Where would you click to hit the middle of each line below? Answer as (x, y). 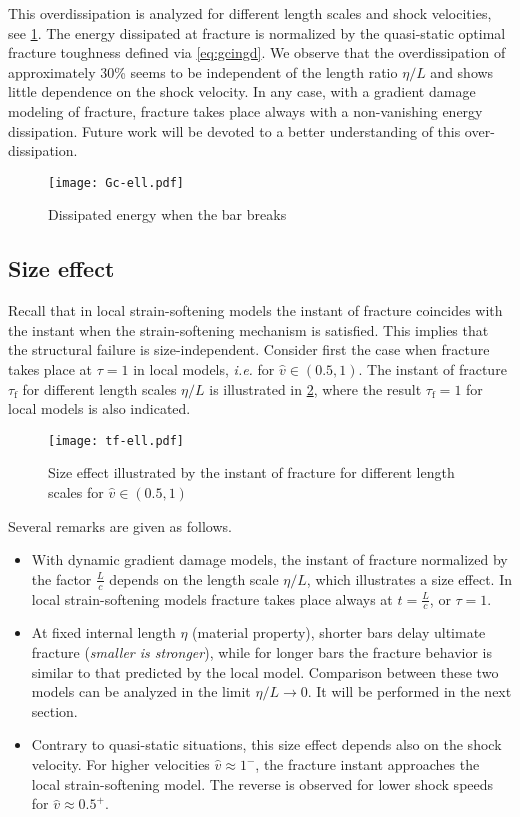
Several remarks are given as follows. (120, 525)
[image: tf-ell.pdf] (116, 440)
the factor (61, 578)
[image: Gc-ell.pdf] (116, 182)
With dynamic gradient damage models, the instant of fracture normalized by (269, 559)
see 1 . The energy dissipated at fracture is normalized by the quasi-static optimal (257, 32)
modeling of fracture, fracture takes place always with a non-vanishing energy (245, 110)
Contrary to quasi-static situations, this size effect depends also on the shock (266, 744)
